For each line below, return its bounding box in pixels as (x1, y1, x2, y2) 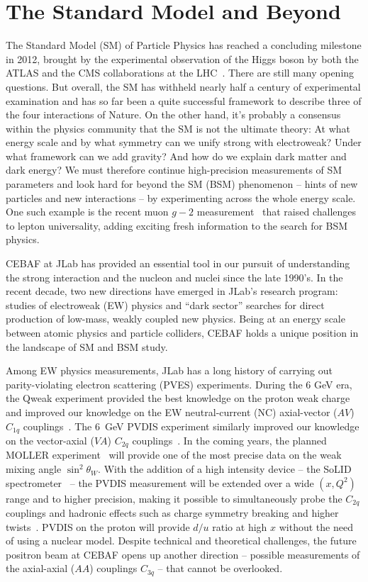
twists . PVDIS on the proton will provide (6, 519, 190, 534)
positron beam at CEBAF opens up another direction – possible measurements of (6, 547, 360, 561)
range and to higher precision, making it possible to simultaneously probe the (6, 491, 342, 505)
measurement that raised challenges (196, 204, 357, 219)
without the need (279, 519, 353, 534)
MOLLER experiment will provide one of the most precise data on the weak (6, 447, 342, 462)
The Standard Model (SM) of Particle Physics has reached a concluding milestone (6, 38, 362, 52)
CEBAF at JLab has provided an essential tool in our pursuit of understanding (6, 256, 350, 271)
